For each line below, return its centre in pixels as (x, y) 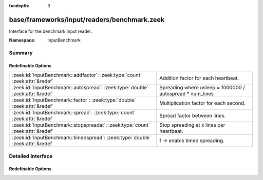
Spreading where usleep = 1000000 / (202, 88)
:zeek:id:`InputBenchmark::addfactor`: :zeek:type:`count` (77, 75)
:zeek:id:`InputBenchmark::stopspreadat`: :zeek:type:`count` (81, 125)
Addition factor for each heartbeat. (199, 78)
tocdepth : (19, 6)
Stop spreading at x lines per (192, 125)
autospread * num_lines (186, 94)
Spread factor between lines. (192, 116)
